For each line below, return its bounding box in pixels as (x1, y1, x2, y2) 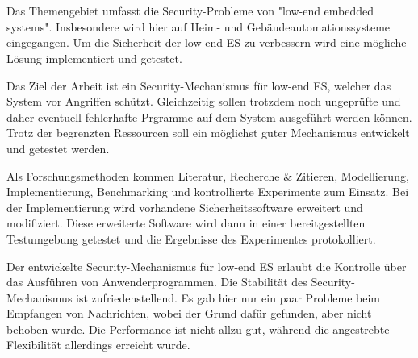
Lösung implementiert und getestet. (6, 49, 182, 66)
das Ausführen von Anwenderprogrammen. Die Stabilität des (6, 273, 307, 290)
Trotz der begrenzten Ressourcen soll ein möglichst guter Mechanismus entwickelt (6, 124, 410, 141)
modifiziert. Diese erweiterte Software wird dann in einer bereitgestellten (6, 214, 366, 231)
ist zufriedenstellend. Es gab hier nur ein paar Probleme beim (76, 289, 380, 306)
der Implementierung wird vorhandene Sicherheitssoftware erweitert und (6, 198, 363, 215)
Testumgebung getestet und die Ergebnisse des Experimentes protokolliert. (6, 230, 376, 247)
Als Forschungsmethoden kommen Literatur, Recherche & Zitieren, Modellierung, (6, 167, 409, 184)
